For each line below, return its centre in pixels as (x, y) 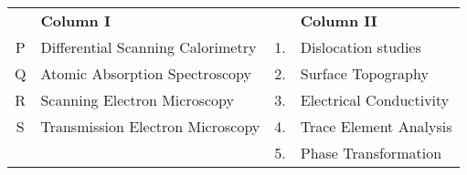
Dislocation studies (361, 47)
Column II (339, 21)
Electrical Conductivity (375, 100)
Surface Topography (364, 73)
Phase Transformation (371, 153)
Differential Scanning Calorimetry (149, 47)
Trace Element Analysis (376, 126)
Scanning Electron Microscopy (137, 100)
